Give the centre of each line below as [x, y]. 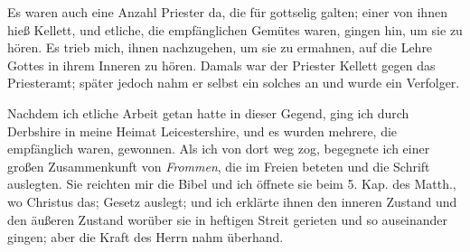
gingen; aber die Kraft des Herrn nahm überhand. [146, 237]
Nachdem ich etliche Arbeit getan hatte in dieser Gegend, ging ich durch [208, 112]
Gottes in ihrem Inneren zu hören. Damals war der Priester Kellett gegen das [221, 65]
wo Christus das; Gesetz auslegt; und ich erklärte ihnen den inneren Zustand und [232, 201]
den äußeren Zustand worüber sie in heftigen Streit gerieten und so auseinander [228, 219]
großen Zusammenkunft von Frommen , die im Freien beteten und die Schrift [219, 166]
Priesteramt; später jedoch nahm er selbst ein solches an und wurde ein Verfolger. [234, 83]
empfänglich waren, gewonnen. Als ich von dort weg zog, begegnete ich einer [219, 149]
